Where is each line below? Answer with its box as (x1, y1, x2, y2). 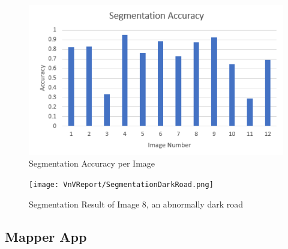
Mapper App (5, 227, 87, 245)
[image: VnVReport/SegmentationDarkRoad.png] (29, 180, 214, 189)
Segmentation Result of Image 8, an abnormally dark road (29, 197, 244, 210)
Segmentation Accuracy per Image (29, 157, 155, 170)
